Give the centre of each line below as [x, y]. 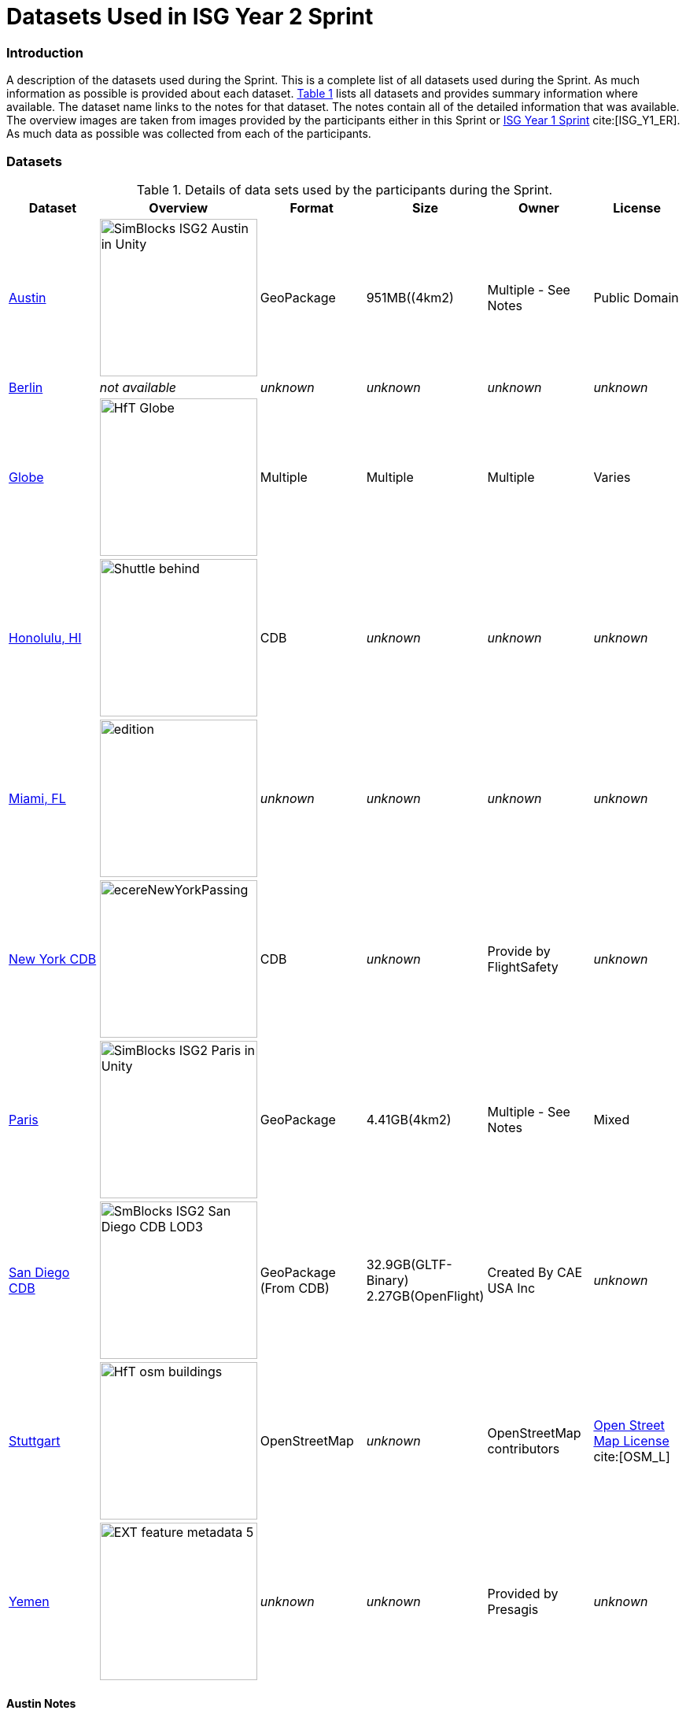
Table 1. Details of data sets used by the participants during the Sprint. [345, 189]
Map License [631, 1440]
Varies [612, 477]
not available [138, 387]
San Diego [39, 1272]
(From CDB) [295, 1288]
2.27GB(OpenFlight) [425, 1296]
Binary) [387, 1280]
